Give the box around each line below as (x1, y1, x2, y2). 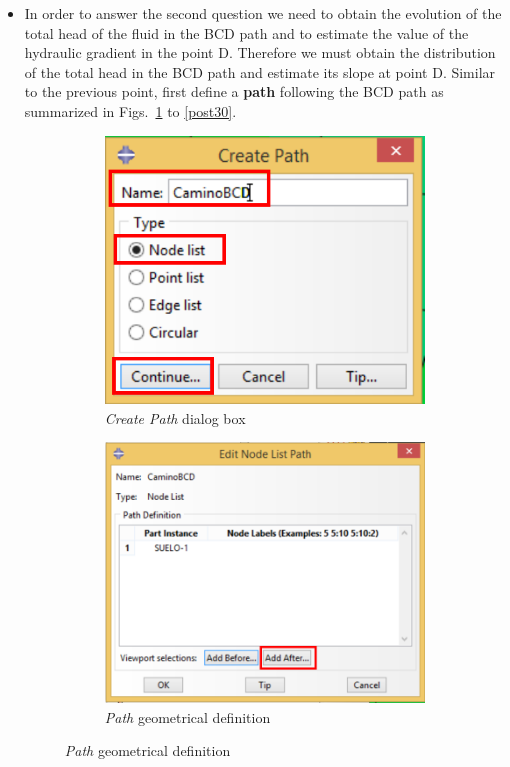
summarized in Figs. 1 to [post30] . (24, 100, 237, 121)
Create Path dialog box (104, 407, 246, 428)
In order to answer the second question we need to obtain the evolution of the (24, 3, 502, 23)
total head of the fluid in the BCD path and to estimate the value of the (24, 22, 469, 43)
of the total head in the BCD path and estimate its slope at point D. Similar (24, 61, 496, 82)
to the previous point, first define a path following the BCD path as (24, 81, 444, 102)
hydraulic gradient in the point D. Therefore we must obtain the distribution (24, 42, 496, 63)
